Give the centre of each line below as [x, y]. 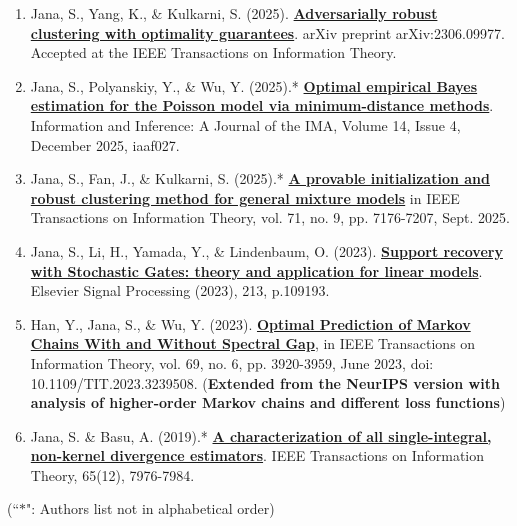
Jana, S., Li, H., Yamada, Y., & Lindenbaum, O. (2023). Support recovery [266, 250]
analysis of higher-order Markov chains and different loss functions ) [268, 402]
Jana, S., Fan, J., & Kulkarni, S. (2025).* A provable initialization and [260, 178]
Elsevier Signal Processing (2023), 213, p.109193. [180, 290]
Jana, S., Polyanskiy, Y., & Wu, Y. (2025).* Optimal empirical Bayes [254, 85]
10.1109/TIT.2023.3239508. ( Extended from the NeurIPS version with [265, 382]
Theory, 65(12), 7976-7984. [112, 474]
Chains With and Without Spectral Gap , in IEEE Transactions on [253, 343]
